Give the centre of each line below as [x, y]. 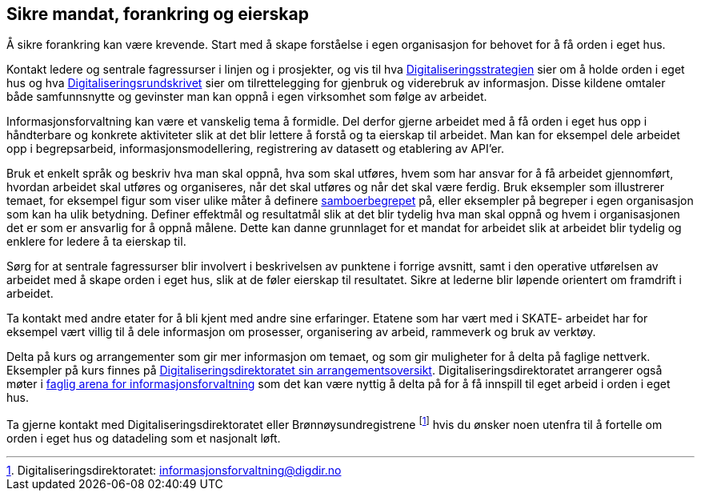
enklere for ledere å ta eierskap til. [96, 242]
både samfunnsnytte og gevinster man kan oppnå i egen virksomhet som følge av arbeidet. [247, 97]
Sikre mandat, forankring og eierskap [158, 14]
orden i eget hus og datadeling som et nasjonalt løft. [144, 439]
